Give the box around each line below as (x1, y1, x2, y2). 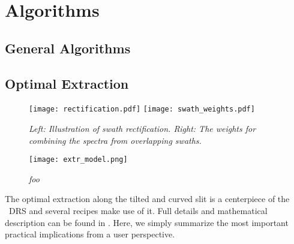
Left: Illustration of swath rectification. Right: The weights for (29, 122, 256, 135)
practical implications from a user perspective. (5, 228, 175, 240)
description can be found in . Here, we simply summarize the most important (5, 216, 289, 228)
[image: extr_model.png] (29, 155, 128, 164)
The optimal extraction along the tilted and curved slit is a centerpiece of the (5, 192, 290, 205)
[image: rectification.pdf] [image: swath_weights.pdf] (29, 105, 255, 114)
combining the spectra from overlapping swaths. (29, 134, 202, 146)
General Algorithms (5, 38, 131, 57)
